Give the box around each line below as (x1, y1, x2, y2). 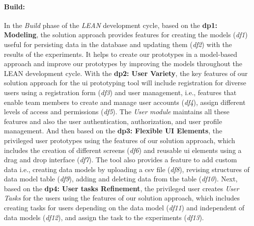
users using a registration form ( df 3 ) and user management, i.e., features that (4, 87, 237, 97)
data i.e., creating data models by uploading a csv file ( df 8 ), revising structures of (4, 164, 250, 174)
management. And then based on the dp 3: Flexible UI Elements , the (4, 126, 223, 136)
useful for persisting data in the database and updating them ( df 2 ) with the (4, 39, 232, 49)
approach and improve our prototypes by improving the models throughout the (4, 58, 243, 69)
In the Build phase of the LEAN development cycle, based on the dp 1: (4, 20, 218, 30)
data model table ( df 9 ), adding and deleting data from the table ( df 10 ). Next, (4, 174, 238, 184)
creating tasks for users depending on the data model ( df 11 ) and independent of (4, 202, 245, 213)
